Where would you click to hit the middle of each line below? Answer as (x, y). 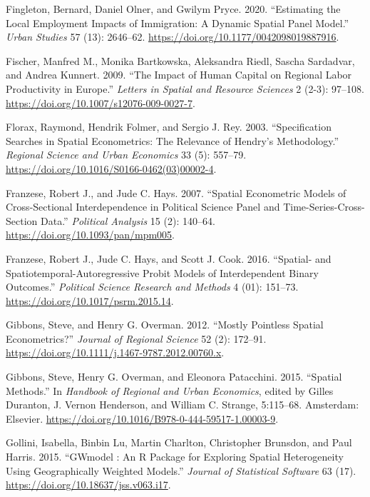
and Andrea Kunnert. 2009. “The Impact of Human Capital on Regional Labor (179, 75)
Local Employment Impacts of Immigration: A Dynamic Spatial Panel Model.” (178, 22)
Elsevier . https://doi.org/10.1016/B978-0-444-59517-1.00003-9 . (142, 418)
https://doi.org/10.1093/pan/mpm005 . (91, 235)
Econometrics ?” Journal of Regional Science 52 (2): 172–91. (136, 338)
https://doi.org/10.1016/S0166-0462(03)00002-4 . (111, 168)
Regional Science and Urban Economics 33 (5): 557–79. (126, 155)
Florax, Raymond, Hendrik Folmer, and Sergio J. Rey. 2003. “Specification (169, 127)
